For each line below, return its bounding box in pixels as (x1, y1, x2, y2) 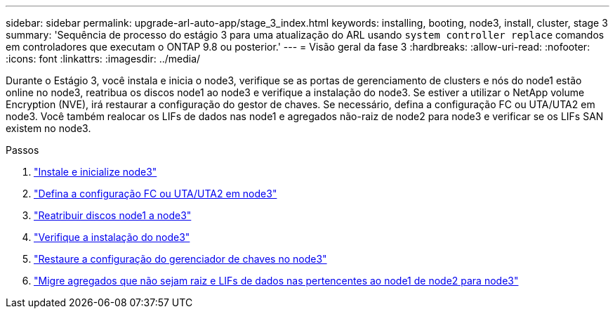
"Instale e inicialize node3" (34, 166, 157, 178)
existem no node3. (6, 122, 91, 134)
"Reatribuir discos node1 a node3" (34, 209, 192, 221)
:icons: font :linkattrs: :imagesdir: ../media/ (6, 53, 201, 65)
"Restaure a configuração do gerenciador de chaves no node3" (34, 253, 327, 265)
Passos (6, 144, 39, 156)
